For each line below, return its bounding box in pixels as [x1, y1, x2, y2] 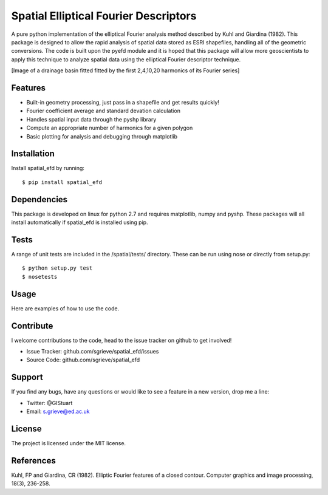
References [11, 456, 56, 466]
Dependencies [11, 194, 68, 205]
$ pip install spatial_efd [22, 179, 103, 185]
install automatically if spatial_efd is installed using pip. [11, 219, 148, 226]
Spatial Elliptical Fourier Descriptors [11, 9, 197, 22]
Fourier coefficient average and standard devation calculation [26, 107, 180, 115]
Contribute [11, 321, 53, 331]
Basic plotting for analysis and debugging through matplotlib [26, 132, 178, 140]
